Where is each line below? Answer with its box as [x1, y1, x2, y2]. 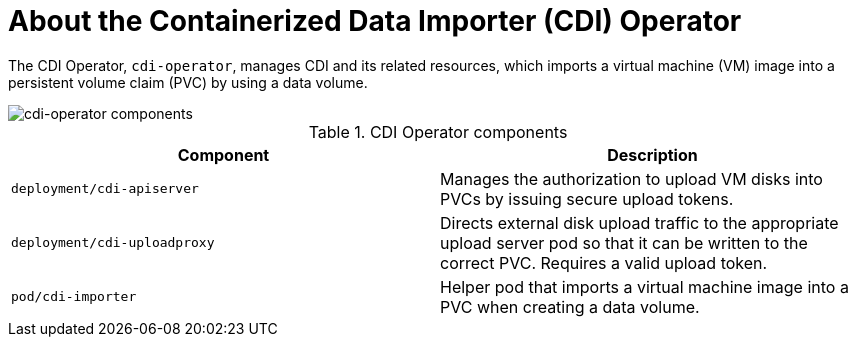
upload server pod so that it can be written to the [440, 232, 808, 253]
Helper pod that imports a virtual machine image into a [440, 276, 849, 297]
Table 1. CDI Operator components [308, 121, 568, 142]
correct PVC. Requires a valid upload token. [440, 252, 768, 273]
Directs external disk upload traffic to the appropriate [440, 212, 839, 233]
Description [607, 144, 698, 165]
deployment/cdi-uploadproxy [11, 235, 215, 251]
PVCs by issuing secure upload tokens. [440, 188, 734, 209]
